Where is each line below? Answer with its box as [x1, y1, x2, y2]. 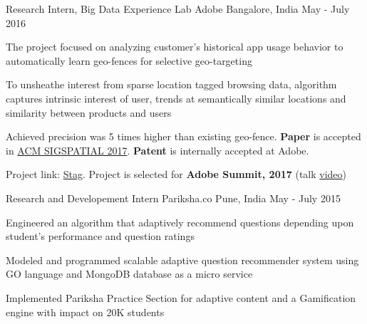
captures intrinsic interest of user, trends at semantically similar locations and [6, 90, 346, 105]
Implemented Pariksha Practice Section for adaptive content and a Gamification [6, 290, 356, 305]
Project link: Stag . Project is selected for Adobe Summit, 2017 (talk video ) [6, 167, 347, 182]
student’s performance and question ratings [6, 229, 195, 244]
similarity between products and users [6, 105, 172, 120]
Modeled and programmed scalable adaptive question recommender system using [6, 252, 359, 267]
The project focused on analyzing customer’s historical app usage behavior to [6, 39, 343, 54]
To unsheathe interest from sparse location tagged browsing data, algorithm [6, 77, 337, 92]
